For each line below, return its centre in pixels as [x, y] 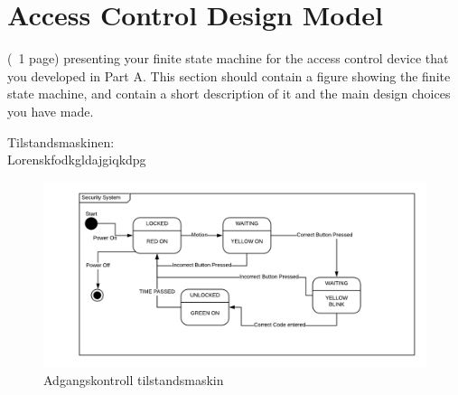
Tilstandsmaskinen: [61, 141]
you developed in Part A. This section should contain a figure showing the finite [229, 75]
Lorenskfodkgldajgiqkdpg [77, 160]
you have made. [51, 111]
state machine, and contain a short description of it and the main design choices [229, 94]
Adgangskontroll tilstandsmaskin [134, 379]
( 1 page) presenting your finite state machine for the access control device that [228, 58]
